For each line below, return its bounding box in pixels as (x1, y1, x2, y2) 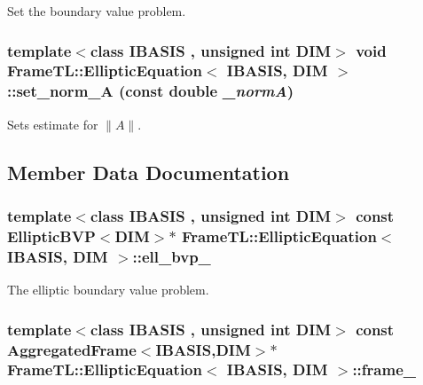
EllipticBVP (7, 224, 96, 247)
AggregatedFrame (7, 338, 137, 360)
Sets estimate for (7, 114, 98, 133)
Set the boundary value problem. (7, 2, 186, 20)
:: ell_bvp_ (132, 245, 211, 267)
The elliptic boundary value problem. (7, 280, 209, 299)
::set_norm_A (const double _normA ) (7, 80, 294, 102)
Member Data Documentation (7, 158, 290, 185)
